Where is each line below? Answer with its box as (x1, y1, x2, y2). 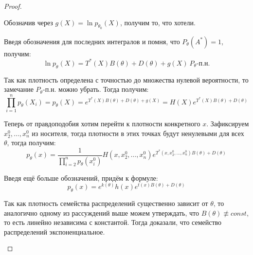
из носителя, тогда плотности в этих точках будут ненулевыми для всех (32, 128, 244, 138)
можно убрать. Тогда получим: (58, 84, 149, 94)
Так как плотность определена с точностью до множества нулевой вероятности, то (4, 74, 249, 85)
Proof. (4, 1, 22, 11)
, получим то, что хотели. (120, 17, 196, 27)
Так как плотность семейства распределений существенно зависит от (4, 198, 208, 208)
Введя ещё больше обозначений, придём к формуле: (4, 172, 158, 183)
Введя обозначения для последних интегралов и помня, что (4, 36, 180, 46)
